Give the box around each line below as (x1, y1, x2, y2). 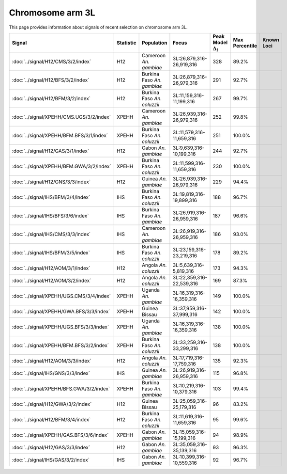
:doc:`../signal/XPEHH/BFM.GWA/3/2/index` (12, 163, 111, 170)
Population (141, 39, 167, 46)
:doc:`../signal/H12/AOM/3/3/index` (12, 358, 91, 364)
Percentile (233, 43, 257, 49)
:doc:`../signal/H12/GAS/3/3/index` (12, 444, 91, 451)
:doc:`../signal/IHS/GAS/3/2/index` (12, 457, 90, 463)
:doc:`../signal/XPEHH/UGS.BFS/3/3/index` (12, 324, 109, 331)
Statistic (116, 39, 136, 46)
